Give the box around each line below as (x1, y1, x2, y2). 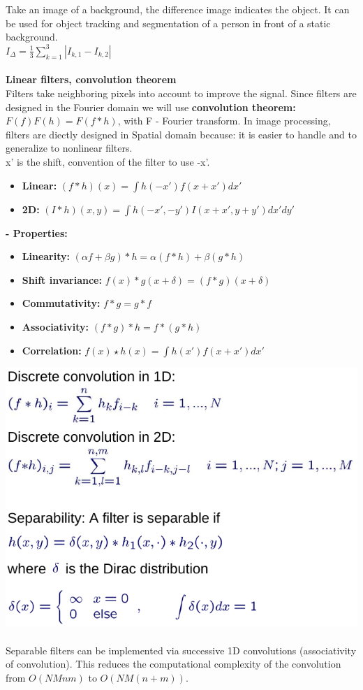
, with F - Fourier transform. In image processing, (117, 113, 331, 128)
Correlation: (22, 343, 82, 357)
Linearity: (22, 249, 70, 264)
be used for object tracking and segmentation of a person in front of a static (6, 15, 331, 30)
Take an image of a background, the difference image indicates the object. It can (6, 2, 350, 16)
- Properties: (6, 225, 68, 240)
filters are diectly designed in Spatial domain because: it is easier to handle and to (6, 127, 357, 141)
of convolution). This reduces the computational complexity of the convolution (6, 656, 341, 671)
